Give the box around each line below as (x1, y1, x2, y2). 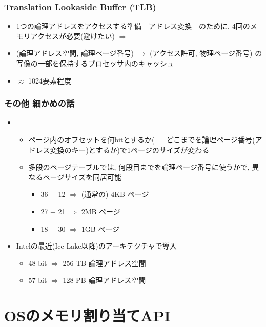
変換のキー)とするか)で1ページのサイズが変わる (50, 144, 210, 155)
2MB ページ (81, 206, 120, 216)
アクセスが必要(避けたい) (30, 30, 115, 41)
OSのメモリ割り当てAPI (4, 305, 171, 326)
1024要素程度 (28, 75, 72, 86)
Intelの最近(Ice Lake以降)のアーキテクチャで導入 (16, 240, 177, 251)
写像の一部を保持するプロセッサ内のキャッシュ (16, 58, 174, 68)
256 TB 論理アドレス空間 (63, 257, 146, 268)
